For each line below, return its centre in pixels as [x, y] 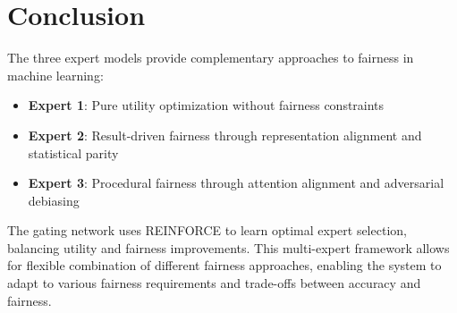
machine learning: [55, 75]
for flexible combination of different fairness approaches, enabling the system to [224, 265]
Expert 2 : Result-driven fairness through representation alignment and [225, 135]
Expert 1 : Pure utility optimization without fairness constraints [206, 105]
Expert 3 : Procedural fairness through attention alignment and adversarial [236, 183]
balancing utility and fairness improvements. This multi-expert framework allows [228, 247]
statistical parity [73, 152]
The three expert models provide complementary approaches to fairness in [211, 58]
